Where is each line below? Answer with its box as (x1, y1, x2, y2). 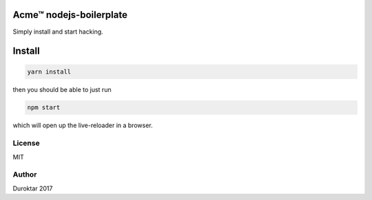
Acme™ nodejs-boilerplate (12, 9, 127, 21)
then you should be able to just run (12, 85, 112, 93)
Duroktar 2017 (12, 184, 53, 192)
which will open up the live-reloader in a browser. (12, 121, 153, 130)
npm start (27, 104, 61, 111)
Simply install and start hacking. (12, 27, 103, 36)
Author (12, 170, 37, 179)
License (12, 138, 41, 148)
